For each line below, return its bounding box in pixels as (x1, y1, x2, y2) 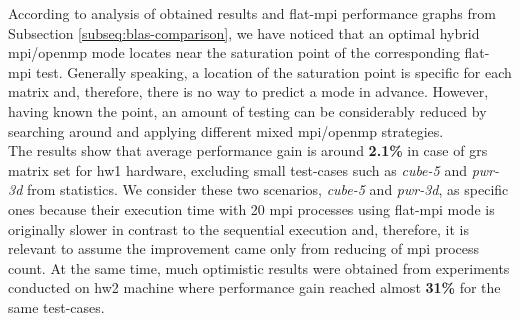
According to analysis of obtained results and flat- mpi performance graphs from (8, 3, 496, 23)
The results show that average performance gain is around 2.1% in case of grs (8, 140, 488, 161)
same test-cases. (8, 296, 105, 317)
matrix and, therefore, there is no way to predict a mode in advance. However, (8, 81, 489, 102)
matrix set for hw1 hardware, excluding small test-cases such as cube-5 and (8, 159, 467, 180)
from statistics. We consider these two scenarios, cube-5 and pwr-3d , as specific (26, 179, 509, 200)
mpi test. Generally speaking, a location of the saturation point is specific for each (8, 61, 512, 82)
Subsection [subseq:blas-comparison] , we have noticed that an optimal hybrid (8, 22, 480, 43)
